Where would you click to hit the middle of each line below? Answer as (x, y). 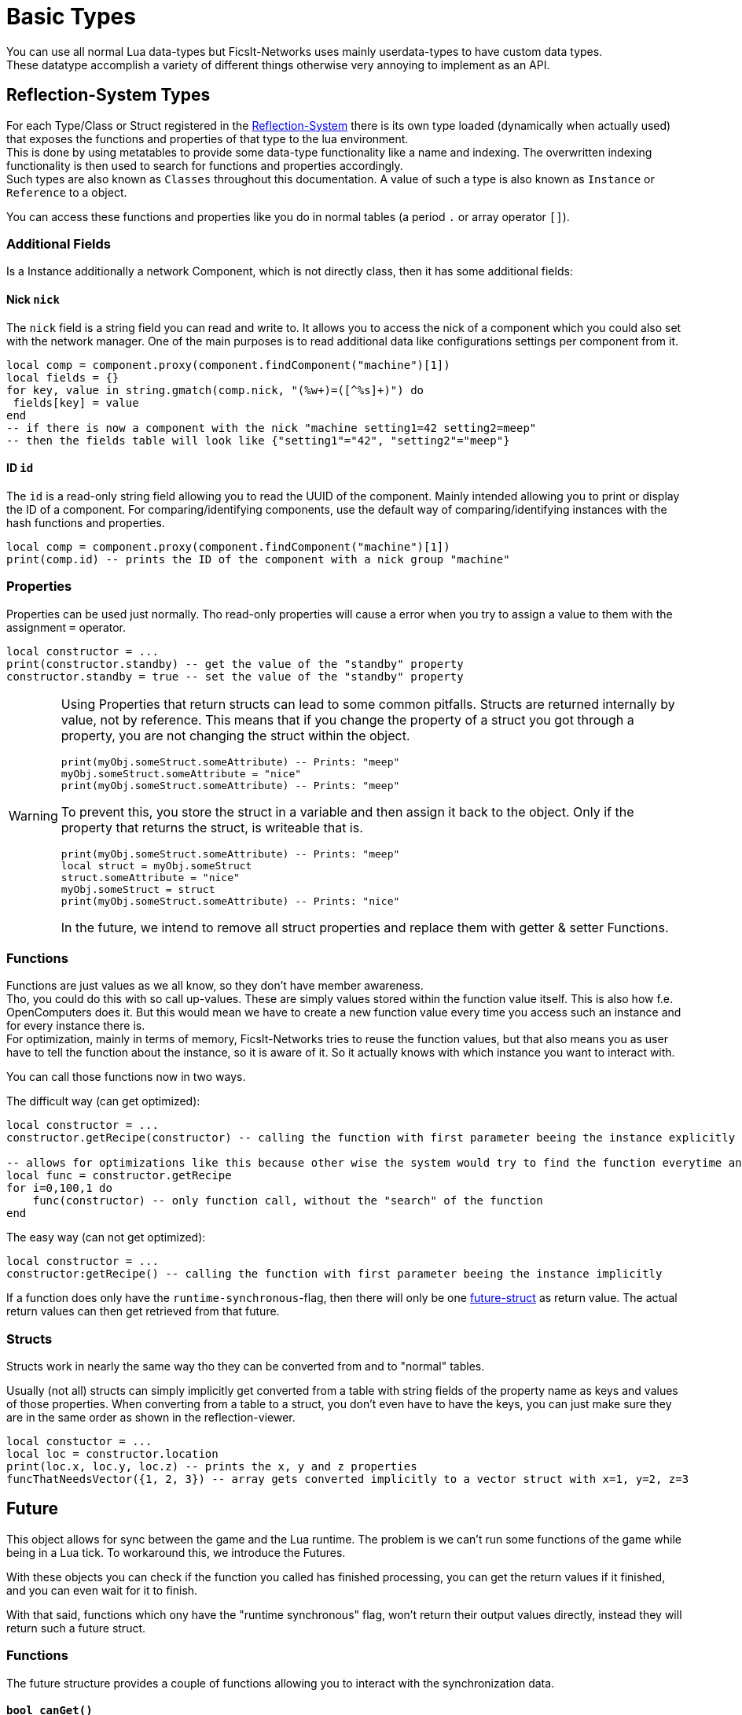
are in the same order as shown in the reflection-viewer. (151, 1418)
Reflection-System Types (108, 95)
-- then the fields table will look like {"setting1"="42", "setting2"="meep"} (258, 440)
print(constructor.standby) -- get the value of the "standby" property (235, 664)
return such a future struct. (76, 1628)
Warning (33, 815)
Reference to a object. (67, 192)
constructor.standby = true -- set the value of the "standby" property (235, 676)
